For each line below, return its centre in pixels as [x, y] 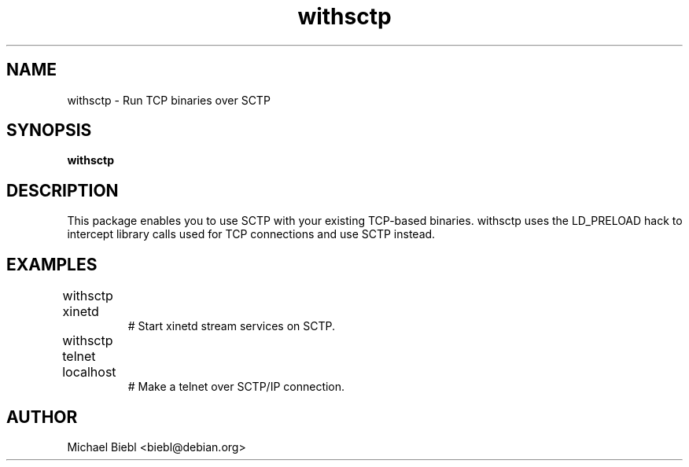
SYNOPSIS [49, 131]
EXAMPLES [52, 264]
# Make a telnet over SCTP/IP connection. [236, 387]
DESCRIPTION [63, 190]
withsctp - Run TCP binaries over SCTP [169, 100]
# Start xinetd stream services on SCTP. [232, 326]
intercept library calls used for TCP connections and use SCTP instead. [251, 234]
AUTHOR [42, 417]
